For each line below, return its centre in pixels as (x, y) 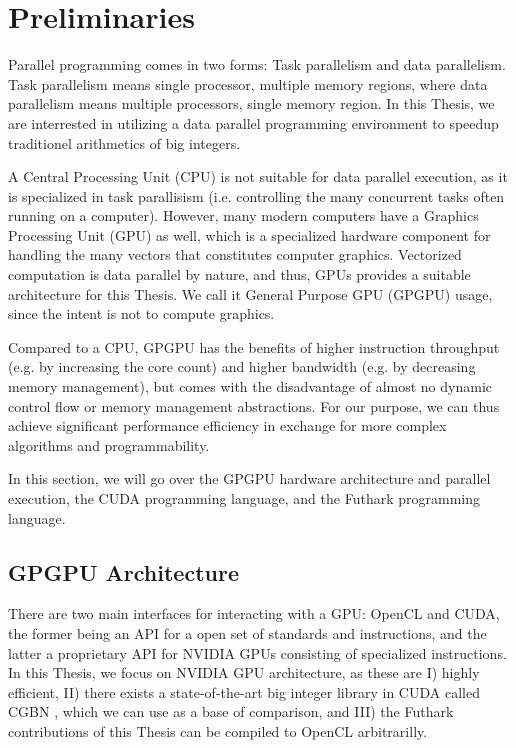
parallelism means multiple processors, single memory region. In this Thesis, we (251, 103)
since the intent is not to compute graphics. (141, 313)
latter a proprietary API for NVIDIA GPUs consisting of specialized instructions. (257, 652)
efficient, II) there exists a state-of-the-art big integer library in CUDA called (244, 691)
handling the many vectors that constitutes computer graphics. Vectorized (235, 254)
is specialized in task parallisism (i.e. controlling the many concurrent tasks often (256, 195)
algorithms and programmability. (109, 444)
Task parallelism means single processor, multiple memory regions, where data (248, 83)
